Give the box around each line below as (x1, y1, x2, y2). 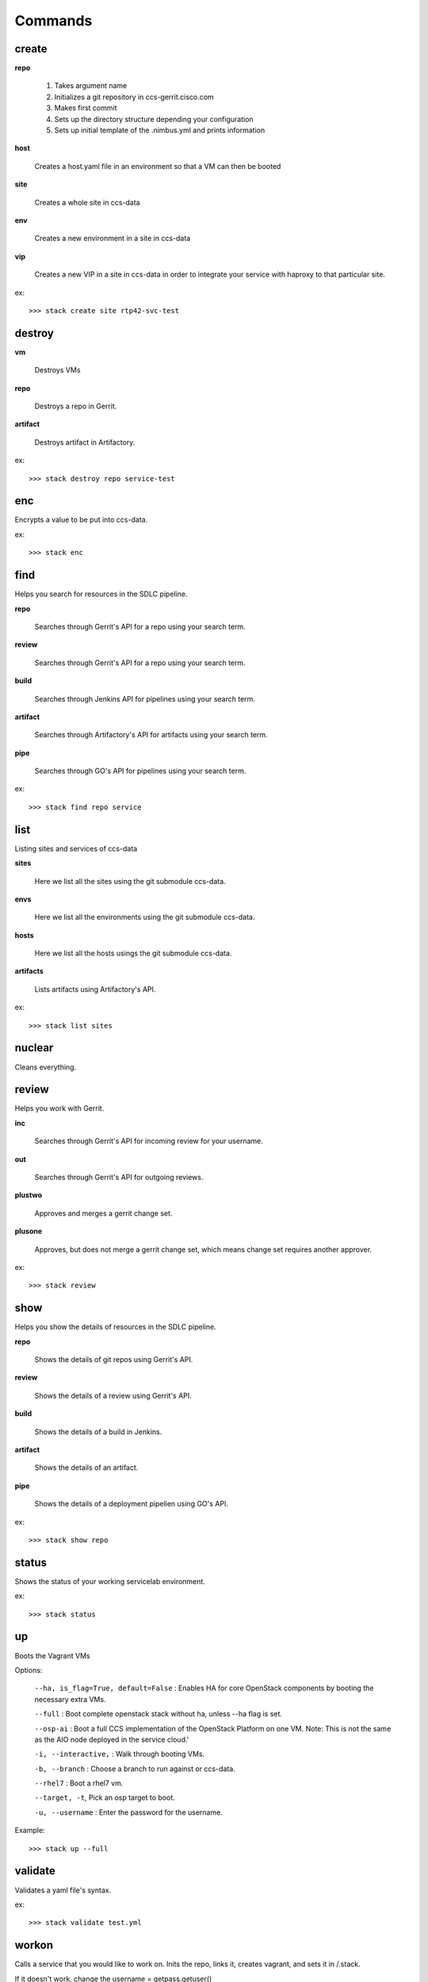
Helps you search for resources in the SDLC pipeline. (14, 589, 188, 599)
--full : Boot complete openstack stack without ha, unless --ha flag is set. (34, 1709, 283, 1719)
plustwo (14, 1190, 43, 1200)
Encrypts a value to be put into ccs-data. (14, 515, 148, 525)
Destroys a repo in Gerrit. (34, 401, 117, 411)
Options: (14, 1665, 43, 1674)
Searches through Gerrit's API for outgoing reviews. (34, 1173, 204, 1182)
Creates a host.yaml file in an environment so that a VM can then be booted (34, 161, 281, 170)
